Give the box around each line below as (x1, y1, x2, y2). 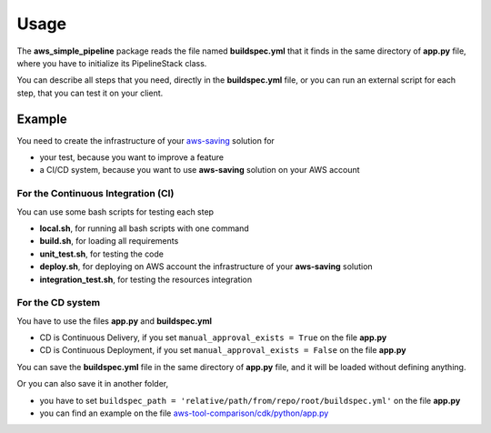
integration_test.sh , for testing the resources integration (39, 274, 253, 285)
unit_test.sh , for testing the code (39, 248, 164, 259)
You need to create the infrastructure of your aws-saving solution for (16, 135, 275, 146)
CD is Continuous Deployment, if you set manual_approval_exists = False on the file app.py (39, 345, 406, 356)
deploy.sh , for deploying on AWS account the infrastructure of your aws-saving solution (39, 261, 373, 272)
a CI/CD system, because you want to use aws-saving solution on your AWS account (39, 165, 360, 176)
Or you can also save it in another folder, (16, 378, 169, 389)
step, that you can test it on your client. (16, 87, 164, 98)
